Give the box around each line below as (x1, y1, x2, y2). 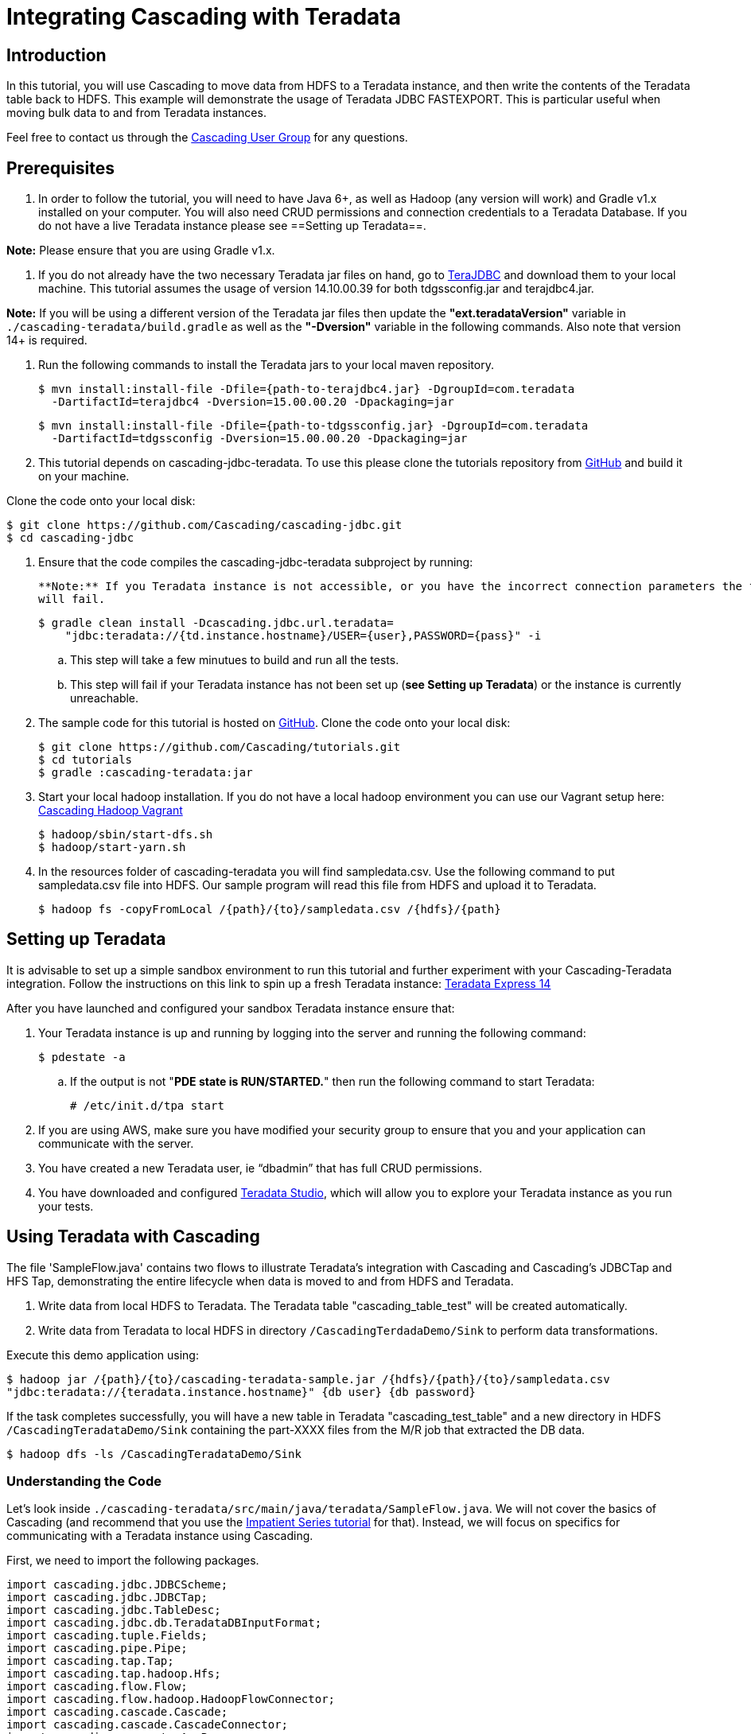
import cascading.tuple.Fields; (6, 1629, 208, 1643)
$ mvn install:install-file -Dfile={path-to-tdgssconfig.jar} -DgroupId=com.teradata (38, 419, 589, 433)
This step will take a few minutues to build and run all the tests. (70, 653, 399, 667)
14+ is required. (6, 333, 88, 348)
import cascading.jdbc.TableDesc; (6, 1604, 221, 1617)
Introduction (6, 45, 107, 65)
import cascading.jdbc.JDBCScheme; (6, 1578, 228, 1592)
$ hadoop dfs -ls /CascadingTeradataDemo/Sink (6, 1447, 302, 1460)
